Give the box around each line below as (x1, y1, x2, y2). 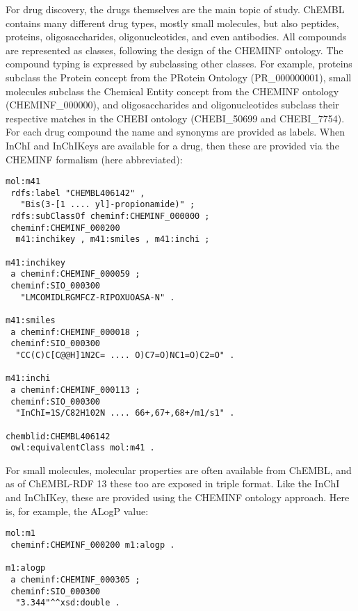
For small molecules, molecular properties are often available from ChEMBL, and (6, 462, 352, 477)
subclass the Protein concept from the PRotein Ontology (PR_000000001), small (6, 70, 352, 84)
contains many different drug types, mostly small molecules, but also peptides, (6, 15, 339, 30)
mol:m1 (6, 528, 35, 539)
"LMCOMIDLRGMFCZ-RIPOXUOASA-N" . (20, 292, 175, 302)
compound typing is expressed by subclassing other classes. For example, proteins (6, 56, 352, 71)
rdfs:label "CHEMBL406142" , (10, 188, 145, 198)
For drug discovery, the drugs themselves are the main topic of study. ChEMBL (6, 2, 345, 16)
